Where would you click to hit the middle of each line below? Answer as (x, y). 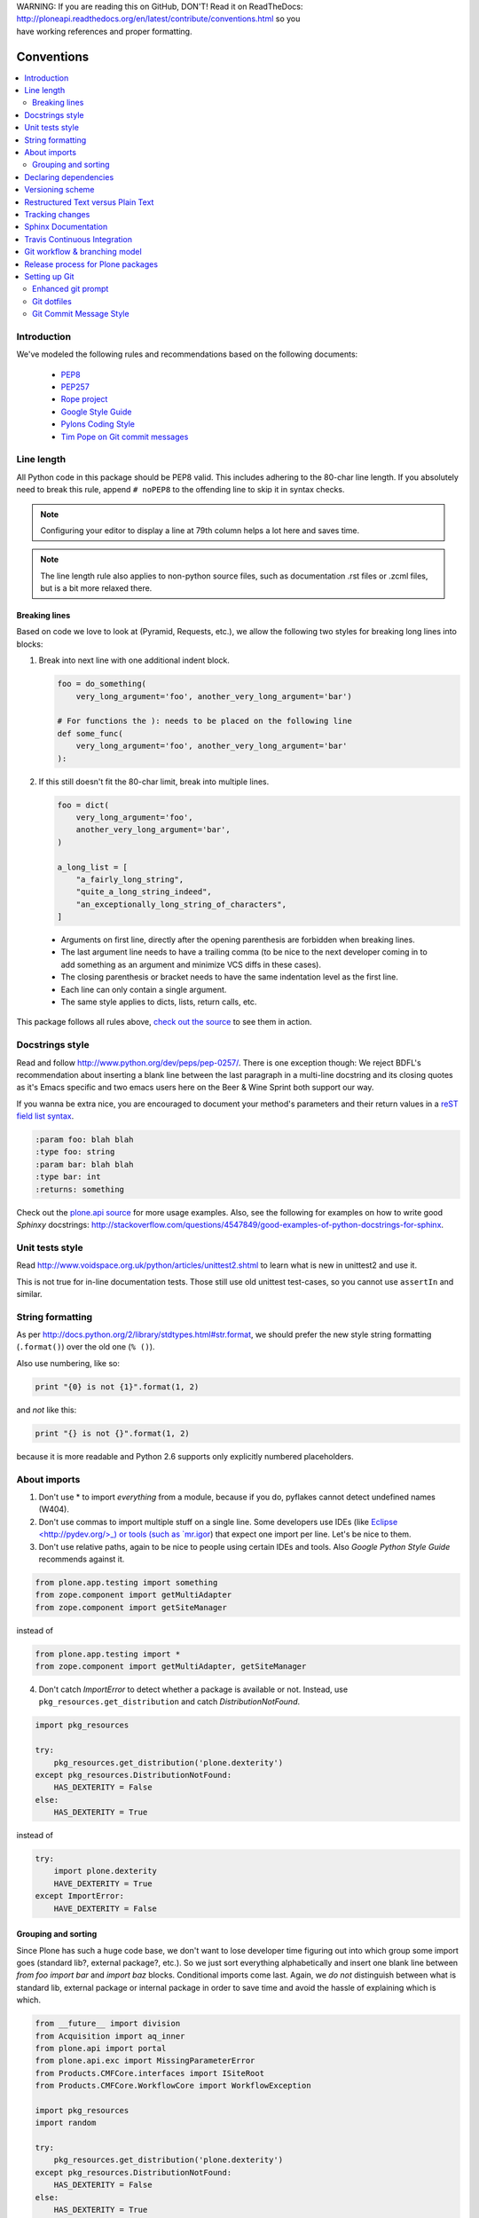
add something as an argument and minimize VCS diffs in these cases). (191, 964)
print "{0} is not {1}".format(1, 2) (117, 1387)
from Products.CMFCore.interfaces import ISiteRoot (150, 2073)
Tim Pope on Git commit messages (125, 437)
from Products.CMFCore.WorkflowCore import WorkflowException (173, 2086)
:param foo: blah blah (84, 1140)
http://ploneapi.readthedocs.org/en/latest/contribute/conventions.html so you (158, 19)
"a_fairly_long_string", (130, 879)
